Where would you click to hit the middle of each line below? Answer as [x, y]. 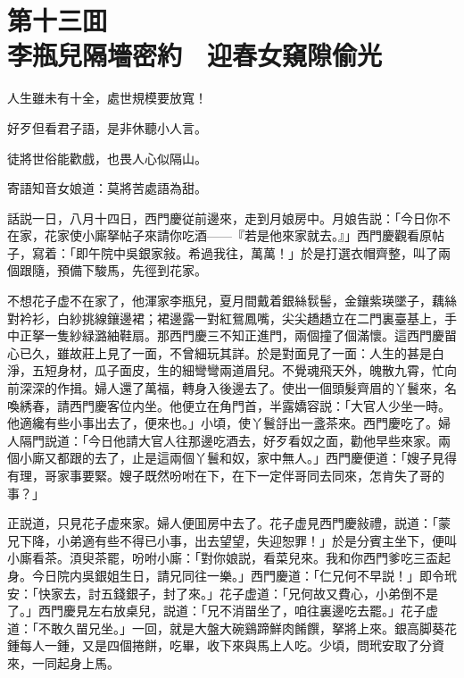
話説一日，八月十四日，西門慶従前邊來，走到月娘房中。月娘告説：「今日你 [223, 218]
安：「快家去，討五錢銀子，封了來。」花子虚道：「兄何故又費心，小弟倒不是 [223, 593]
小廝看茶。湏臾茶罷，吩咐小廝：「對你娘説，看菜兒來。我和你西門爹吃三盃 [223, 558]
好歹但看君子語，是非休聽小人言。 [107, 127]
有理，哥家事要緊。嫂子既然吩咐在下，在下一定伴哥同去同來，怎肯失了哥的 [226, 475]
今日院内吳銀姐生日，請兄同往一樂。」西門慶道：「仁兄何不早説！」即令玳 [244, 575]
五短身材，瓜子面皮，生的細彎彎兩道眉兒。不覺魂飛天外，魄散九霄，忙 [238, 370]
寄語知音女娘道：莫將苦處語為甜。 [107, 188]
